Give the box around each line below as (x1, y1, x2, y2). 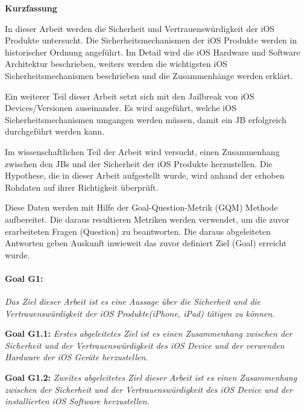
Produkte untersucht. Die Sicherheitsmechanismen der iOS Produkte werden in (5, 34, 297, 46)
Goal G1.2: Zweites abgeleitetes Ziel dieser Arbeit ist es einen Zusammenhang (5, 371, 297, 384)
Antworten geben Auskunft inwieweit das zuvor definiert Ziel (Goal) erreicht (5, 237, 287, 249)
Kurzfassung (5, 2, 57, 14)
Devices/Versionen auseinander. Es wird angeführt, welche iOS (5, 101, 236, 114)
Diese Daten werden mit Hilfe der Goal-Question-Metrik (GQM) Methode (5, 201, 278, 214)
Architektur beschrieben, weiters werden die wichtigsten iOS (5, 57, 228, 70)
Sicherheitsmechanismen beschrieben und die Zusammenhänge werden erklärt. (5, 69, 293, 81)
